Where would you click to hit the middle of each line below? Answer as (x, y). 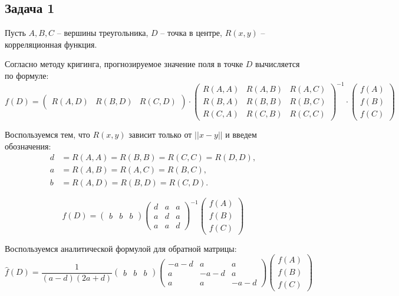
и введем (241, 134)
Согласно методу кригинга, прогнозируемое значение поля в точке (124, 64)
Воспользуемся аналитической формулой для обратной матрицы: (121, 248)
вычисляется (278, 64)
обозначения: (28, 146)
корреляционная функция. (51, 44)
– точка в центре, (191, 33)
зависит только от (160, 134)
